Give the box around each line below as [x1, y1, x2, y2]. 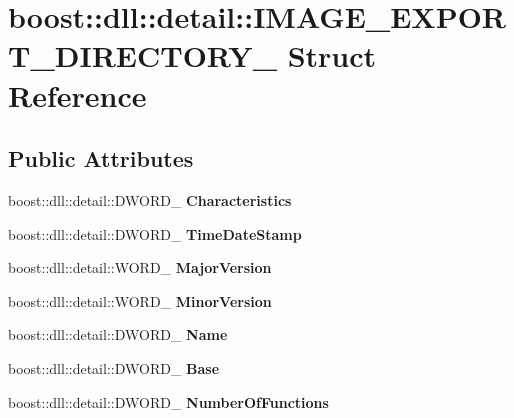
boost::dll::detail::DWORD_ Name [8, 324, 228, 345]
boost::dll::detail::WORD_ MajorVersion [8, 257, 272, 278]
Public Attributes [8, 143, 194, 174]
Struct [287, 35, 377, 76]
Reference [8, 74, 147, 115]
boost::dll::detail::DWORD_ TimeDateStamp [8, 223, 302, 244]
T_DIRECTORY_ [8, 35, 277, 76]
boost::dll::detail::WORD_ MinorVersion [8, 290, 272, 311]
